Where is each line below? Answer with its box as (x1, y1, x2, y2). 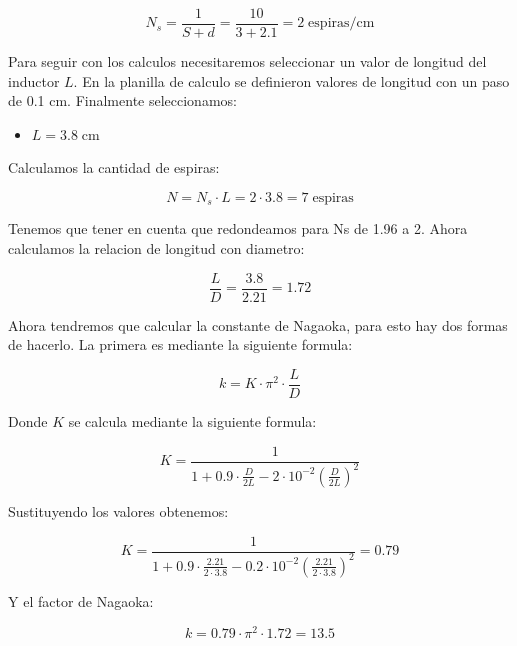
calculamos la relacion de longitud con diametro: (8, 238, 305, 259)
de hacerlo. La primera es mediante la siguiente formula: (8, 334, 353, 355)
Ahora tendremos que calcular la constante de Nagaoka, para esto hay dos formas (8, 314, 508, 335)
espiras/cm (308, 16, 375, 31)
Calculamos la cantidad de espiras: (8, 157, 220, 178)
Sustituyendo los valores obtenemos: (8, 500, 229, 521)
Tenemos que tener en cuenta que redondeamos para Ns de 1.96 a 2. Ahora (8, 218, 468, 239)
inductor (8, 70, 60, 91)
